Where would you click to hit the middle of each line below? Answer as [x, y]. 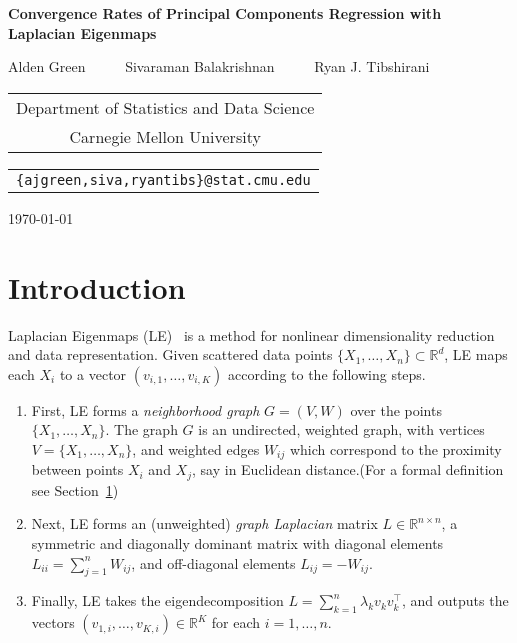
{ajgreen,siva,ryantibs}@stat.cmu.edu [163, 179]
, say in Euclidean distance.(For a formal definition [348, 469]
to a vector [93, 373]
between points [77, 469]
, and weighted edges [196, 448]
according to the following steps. [327, 373]
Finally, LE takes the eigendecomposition [157, 600]
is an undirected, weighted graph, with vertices [341, 429]
